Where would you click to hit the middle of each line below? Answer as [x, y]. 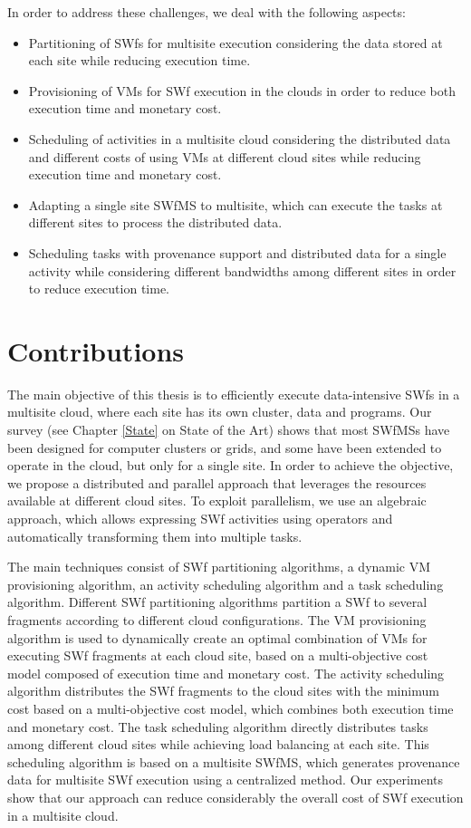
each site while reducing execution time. [139, 60]
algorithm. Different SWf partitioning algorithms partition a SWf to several [217, 602]
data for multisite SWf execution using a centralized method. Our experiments [226, 780]
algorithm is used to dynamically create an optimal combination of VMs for [217, 637]
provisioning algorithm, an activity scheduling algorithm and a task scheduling [226, 584]
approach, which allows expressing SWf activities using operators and [200, 518]
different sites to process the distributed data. [155, 222]
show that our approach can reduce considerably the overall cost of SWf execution [235, 797]
